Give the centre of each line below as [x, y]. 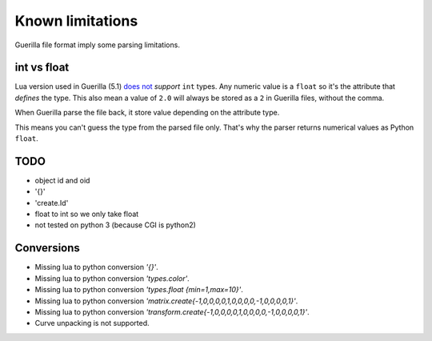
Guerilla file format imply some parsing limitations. [97, 45]
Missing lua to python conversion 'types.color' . [112, 278]
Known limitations [76, 21]
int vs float [42, 68]
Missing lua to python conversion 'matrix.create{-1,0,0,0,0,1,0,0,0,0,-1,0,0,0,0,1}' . [166, 301]
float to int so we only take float [87, 214]
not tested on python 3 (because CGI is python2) [115, 225]
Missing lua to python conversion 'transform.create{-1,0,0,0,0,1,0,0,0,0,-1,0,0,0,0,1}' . [172, 311]
